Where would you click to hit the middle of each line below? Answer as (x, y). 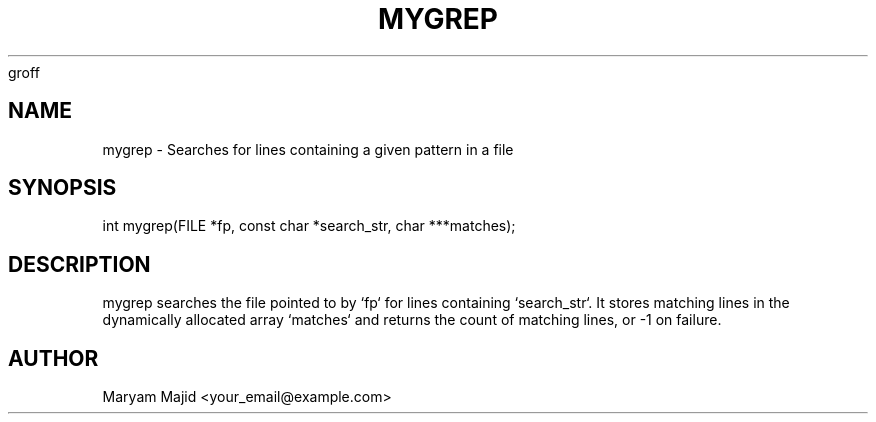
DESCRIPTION (79, 264)
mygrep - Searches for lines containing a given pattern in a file (308, 149)
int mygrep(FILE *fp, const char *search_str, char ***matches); (309, 226)
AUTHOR (53, 358)
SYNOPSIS (62, 188)
